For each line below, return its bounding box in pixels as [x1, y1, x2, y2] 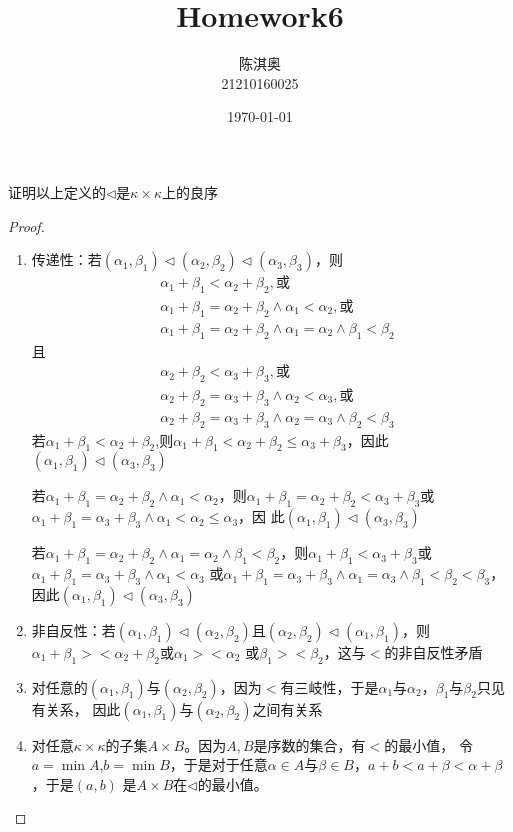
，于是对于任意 [169, 754, 268, 775]
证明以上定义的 [8, 181, 106, 202]
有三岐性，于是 [280, 676, 379, 697]
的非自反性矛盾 [384, 641, 483, 662]
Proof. [8, 215, 45, 236]
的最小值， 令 [384, 734, 473, 755]
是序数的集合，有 [253, 734, 366, 755]
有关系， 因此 [31, 698, 121, 719]
